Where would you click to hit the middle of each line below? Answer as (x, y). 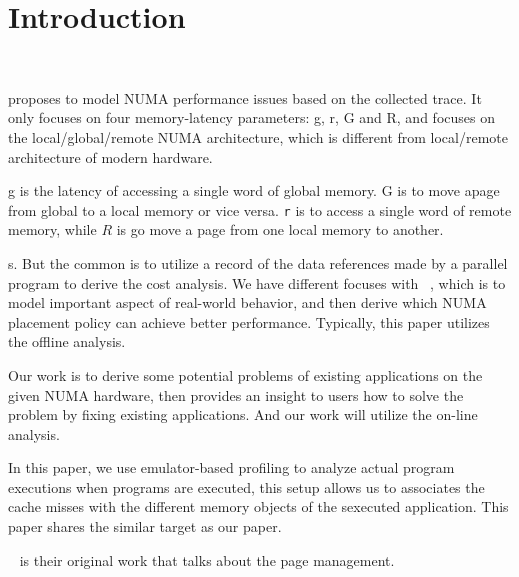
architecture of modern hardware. (110, 156)
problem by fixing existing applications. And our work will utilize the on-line (243, 414)
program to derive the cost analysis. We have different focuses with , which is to (257, 282)
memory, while (52, 229)
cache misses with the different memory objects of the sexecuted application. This (258, 506)
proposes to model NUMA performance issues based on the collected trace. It (245, 97)
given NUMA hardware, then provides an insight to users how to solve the (236, 394)
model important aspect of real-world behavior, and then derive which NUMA (247, 302)
